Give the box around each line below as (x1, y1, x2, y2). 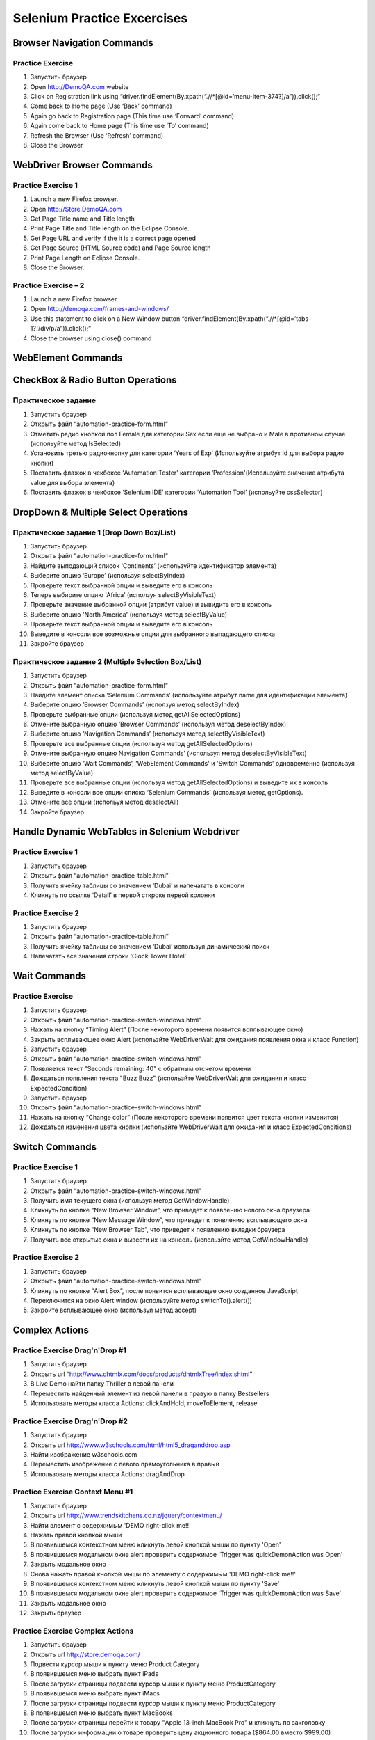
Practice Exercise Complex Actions (12, 1626, 134, 1636)
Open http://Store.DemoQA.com (30, 205, 122, 213)
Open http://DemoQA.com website (30, 82, 129, 90)
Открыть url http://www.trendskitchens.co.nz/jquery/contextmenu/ (30, 1511, 222, 1520)
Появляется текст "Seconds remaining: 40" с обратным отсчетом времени (30, 1064, 251, 1073)
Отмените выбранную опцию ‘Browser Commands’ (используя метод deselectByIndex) (30, 720, 287, 729)
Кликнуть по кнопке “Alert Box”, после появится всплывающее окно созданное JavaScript (30, 1286, 299, 1295)
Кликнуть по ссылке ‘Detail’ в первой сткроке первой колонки (30, 891, 215, 899)
